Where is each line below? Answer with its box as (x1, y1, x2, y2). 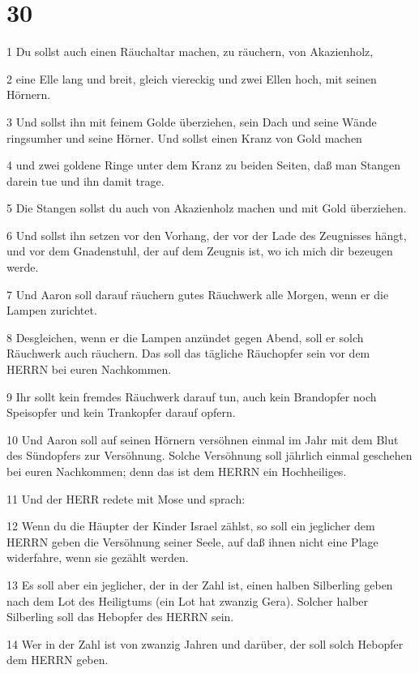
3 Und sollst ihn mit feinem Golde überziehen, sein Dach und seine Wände (6, 113, 377, 130)
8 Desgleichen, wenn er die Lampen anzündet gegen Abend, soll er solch (6, 328, 364, 345)
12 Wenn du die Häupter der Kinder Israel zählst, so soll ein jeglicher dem (6, 517, 375, 534)
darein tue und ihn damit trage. (6, 172, 165, 189)
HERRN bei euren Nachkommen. (6, 361, 172, 378)
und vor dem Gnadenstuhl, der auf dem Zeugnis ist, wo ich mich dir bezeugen (6, 242, 393, 259)
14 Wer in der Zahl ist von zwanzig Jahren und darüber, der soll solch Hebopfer (6, 635, 404, 652)
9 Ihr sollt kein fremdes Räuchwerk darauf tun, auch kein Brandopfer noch (6, 388, 377, 405)
